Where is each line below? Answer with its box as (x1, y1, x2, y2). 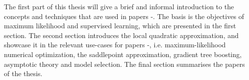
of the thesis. (4, 68, 43, 79)
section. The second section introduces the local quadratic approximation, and (4, 30, 239, 40)
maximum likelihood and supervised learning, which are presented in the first (4, 20, 236, 31)
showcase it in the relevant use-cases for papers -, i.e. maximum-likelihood (4, 40, 226, 50)
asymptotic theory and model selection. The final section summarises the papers (4, 59, 245, 69)
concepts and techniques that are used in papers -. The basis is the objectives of (4, 11, 244, 21)
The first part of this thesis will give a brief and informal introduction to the (4, 1, 234, 11)
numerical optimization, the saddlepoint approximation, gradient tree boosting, (4, 49, 242, 59)
